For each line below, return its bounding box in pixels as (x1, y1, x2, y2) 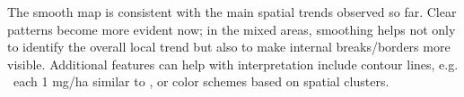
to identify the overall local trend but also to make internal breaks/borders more (7, 37, 451, 56)
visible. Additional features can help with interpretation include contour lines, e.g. (7, 54, 459, 73)
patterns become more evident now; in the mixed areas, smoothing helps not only (7, 20, 456, 38)
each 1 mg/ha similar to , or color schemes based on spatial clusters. (13, 72, 390, 91)
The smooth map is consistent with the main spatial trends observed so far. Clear (7, 3, 457, 20)
